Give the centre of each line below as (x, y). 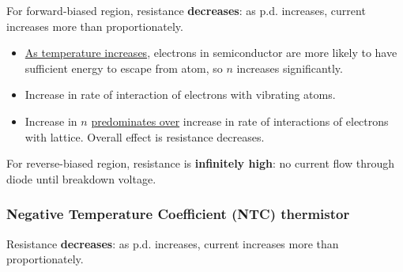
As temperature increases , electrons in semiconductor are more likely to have (211, 53)
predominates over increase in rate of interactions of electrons (240, 121)
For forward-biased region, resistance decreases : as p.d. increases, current (186, 10)
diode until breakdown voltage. (81, 178)
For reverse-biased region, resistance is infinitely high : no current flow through (201, 163)
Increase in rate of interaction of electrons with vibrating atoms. (180, 94)
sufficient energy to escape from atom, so (124, 68)
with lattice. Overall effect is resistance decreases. (145, 136)
